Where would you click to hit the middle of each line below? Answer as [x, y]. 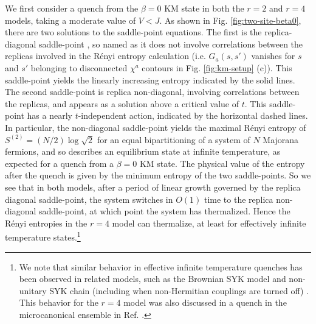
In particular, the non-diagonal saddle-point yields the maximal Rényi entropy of [156, 127]
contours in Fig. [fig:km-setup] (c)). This [217, 67]
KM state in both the [204, 8]
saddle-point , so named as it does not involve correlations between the [171, 44]
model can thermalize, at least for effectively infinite [209, 223]
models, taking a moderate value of [70, 20]
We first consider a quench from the [72, 8]
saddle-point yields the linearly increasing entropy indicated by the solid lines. [150, 79]
